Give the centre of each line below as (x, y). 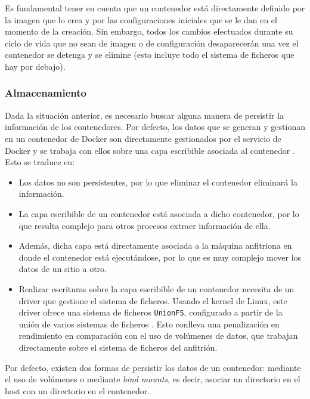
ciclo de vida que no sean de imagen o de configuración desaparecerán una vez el (152, 43)
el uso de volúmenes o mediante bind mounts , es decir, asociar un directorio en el (153, 379)
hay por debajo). (35, 66)
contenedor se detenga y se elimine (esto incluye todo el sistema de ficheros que (150, 55)
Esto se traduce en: (40, 162)
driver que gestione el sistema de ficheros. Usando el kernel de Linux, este (153, 300)
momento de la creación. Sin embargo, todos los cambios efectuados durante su (149, 31)
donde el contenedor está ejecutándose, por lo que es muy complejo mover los (160, 257)
